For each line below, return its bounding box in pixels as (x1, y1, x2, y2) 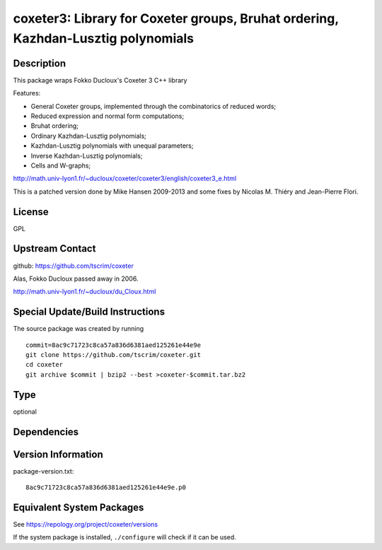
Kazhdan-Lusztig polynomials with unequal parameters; (30, 141, 194, 150)
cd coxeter (25, 361, 64, 369)
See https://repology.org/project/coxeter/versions (13, 520, 158, 528)
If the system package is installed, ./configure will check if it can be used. (13, 533, 236, 542)
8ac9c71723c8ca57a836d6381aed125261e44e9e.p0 (25, 484, 187, 491)
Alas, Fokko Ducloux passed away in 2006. (13, 274, 139, 283)
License (13, 206, 49, 218)
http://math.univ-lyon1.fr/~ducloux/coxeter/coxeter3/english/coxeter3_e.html (13, 174, 237, 183)
